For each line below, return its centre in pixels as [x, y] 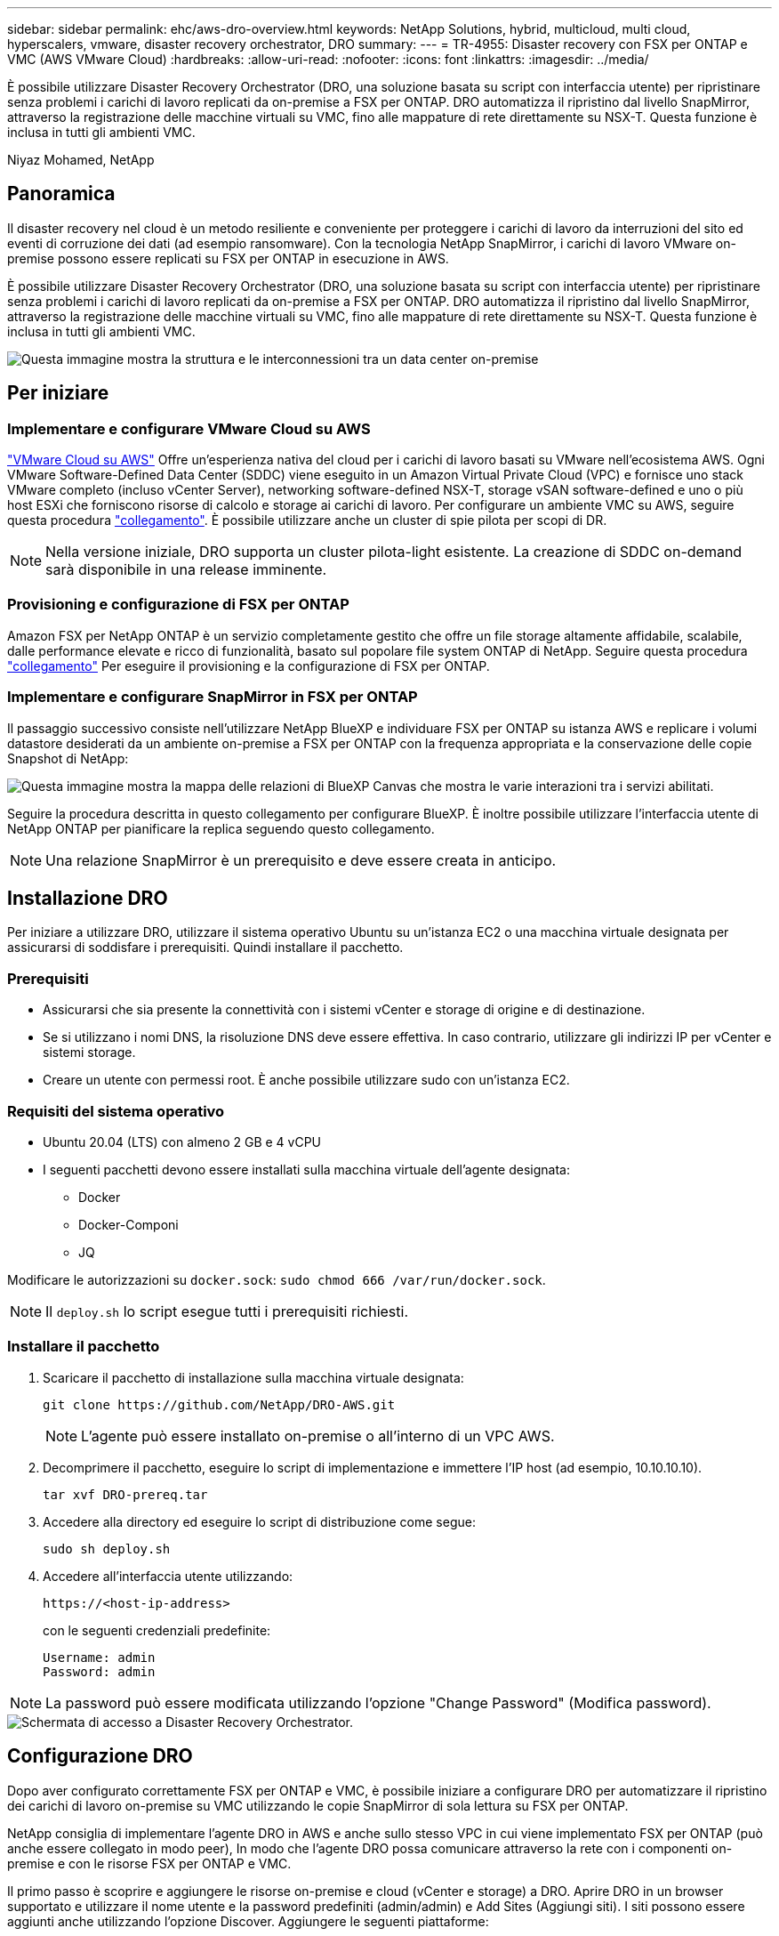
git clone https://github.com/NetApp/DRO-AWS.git [219, 1404]
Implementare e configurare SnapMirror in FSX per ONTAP [213, 697]
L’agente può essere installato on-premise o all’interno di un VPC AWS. [318, 1436]
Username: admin [99, 1657]
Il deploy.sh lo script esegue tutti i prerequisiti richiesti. [227, 1311]
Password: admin [99, 1671]
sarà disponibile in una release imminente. [186, 570]
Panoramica [61, 194]
